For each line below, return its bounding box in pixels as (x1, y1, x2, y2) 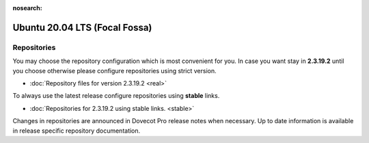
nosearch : (12, 4, 42, 12)
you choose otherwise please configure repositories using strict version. (12, 66, 217, 75)
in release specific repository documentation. (12, 127, 141, 135)
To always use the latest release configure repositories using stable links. (12, 92, 220, 100)
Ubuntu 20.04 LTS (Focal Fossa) (12, 21, 152, 34)
